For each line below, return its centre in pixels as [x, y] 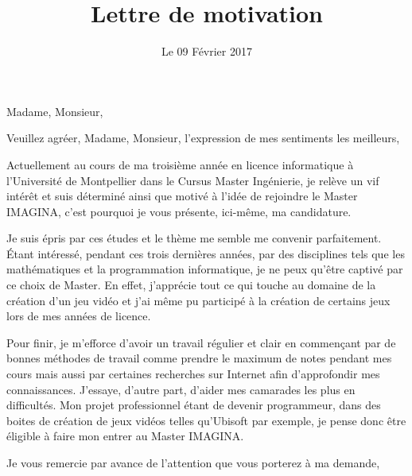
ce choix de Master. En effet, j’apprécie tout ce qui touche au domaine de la [191, 285]
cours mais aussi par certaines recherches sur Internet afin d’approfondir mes [193, 374]
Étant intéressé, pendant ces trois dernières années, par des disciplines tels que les [206, 253]
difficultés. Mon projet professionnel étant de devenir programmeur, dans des [194, 405]
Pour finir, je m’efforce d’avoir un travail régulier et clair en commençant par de [201, 342]
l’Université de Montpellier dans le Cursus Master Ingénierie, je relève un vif [193, 180]
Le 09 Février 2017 [206, 51]
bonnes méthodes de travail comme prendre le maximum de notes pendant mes [199, 358]
